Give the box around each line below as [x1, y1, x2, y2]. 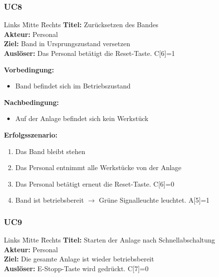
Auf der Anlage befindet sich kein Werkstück [15, 113, 149, 123]
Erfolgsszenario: [4, 129, 58, 139]
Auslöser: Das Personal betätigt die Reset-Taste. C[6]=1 [4, 48, 175, 58]
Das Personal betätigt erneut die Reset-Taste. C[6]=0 [15, 178, 174, 189]
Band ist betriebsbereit [15, 195, 84, 205]
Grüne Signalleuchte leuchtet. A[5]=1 [99, 195, 210, 205]
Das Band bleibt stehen [15, 146, 85, 156]
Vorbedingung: [4, 64, 54, 74]
